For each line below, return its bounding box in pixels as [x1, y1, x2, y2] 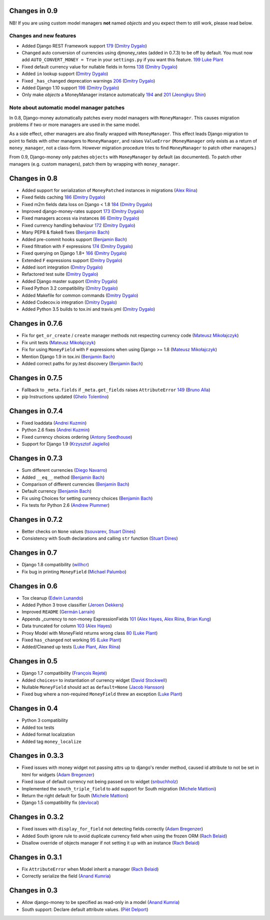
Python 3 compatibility [21, 717, 68, 723]
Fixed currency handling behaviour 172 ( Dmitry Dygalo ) [21, 222, 135, 228]
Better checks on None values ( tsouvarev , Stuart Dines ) [21, 528, 136, 535]
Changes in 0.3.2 [9, 813, 64, 821]
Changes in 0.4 [9, 704, 58, 713]
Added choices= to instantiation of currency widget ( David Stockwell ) [21, 677, 167, 683]
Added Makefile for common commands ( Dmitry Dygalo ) [21, 292, 138, 298]
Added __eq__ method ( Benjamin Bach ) [21, 474, 105, 480]
